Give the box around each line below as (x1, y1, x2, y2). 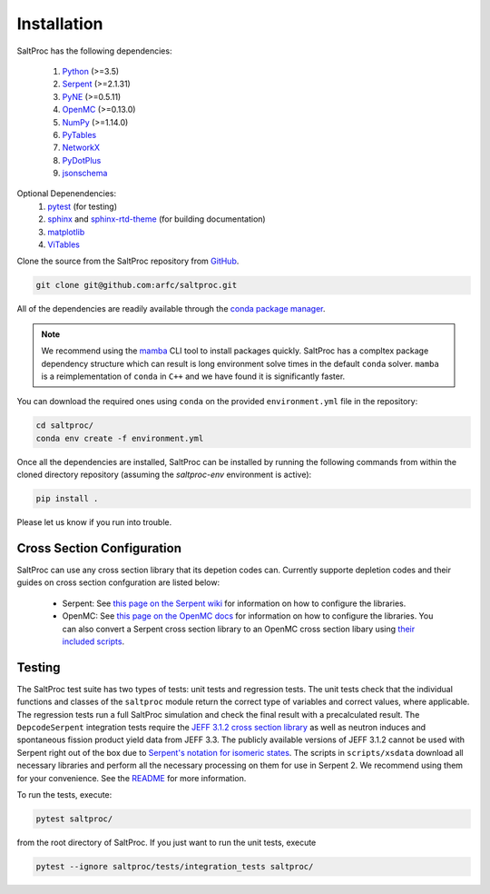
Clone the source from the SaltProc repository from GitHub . (16, 255, 240, 267)
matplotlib (47, 226, 85, 237)
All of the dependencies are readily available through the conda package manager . (16, 303, 326, 314)
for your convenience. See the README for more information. (16, 772, 247, 783)
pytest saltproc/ (35, 813, 113, 824)
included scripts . (62, 636, 125, 647)
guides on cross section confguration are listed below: (16, 577, 220, 588)
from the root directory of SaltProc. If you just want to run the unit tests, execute (16, 837, 317, 848)
